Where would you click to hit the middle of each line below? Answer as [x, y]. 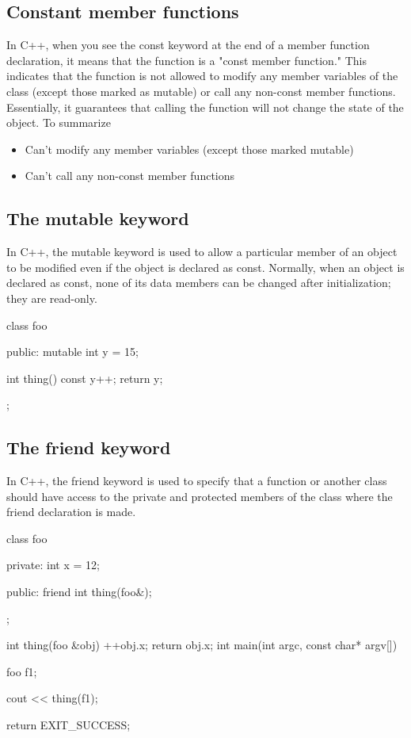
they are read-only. [52, 298]
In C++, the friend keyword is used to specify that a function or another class [197, 481]
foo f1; [22, 671]
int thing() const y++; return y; [85, 378]
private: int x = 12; [53, 565]
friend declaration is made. [71, 512]
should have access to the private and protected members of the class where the [200, 496]
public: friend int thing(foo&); [79, 592]
